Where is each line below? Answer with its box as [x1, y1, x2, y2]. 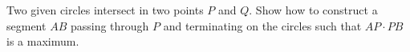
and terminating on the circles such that [163, 17, 362, 34]
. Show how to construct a [249, 2, 378, 18]
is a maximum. [6, 33, 79, 50]
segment [6, 17, 47, 34]
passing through [70, 17, 149, 34]
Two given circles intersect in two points [6, 2, 204, 18]
